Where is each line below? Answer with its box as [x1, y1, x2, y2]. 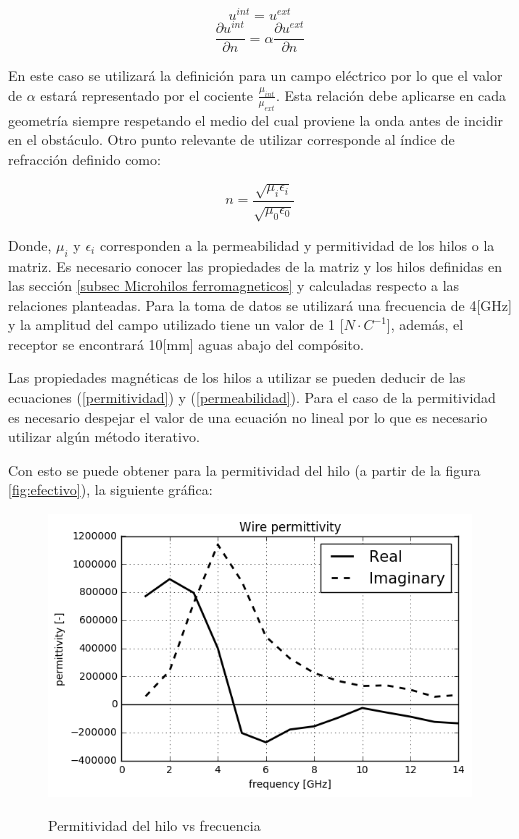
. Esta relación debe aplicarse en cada [275, 84, 507, 105]
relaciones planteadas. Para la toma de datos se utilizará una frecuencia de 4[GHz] [8, 294, 512, 315]
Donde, [8, 234, 52, 255]
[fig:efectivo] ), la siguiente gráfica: [8, 479, 213, 500]
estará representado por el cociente [40, 84, 253, 105]
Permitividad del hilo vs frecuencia [48, 815, 261, 836]
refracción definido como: [8, 148, 161, 169]
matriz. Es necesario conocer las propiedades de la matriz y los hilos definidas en [8, 255, 503, 276]
